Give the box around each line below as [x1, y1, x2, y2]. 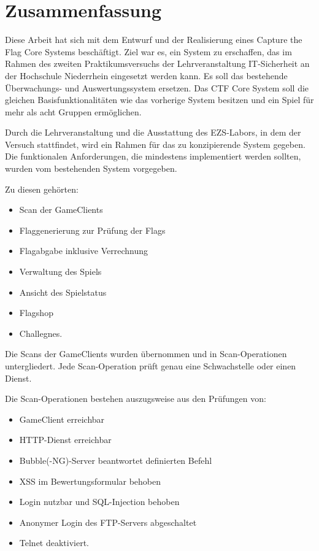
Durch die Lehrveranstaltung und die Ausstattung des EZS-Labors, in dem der [5, 126, 301, 139]
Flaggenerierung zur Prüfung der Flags [19, 223, 166, 236]
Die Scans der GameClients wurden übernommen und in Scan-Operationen [5, 347, 287, 360]
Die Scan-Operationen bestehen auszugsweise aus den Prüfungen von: [5, 392, 266, 405]
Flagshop [19, 306, 53, 319]
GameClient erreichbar [19, 412, 105, 425]
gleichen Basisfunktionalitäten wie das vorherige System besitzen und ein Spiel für [5, 93, 314, 106]
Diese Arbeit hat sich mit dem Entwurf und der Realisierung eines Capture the [5, 33, 302, 46]
